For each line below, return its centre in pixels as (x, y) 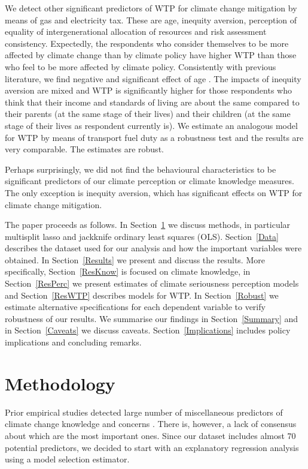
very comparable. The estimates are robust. (84, 149)
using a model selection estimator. (67, 459)
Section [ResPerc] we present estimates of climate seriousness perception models (152, 283)
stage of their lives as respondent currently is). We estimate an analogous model (151, 125)
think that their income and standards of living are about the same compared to (152, 102)
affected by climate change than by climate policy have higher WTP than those (151, 55)
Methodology (60, 383)
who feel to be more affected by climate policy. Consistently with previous (141, 66)
